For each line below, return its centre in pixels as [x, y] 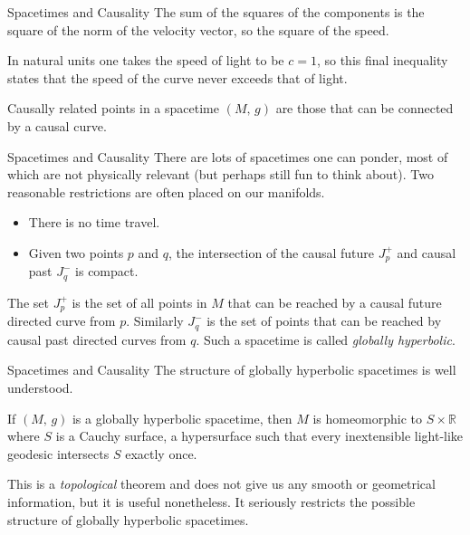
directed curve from [62, 321]
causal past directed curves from [97, 339]
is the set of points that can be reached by [324, 321]
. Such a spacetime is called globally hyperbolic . [326, 339]
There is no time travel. [94, 222]
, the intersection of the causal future [272, 252]
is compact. [107, 271]
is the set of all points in [139, 302]
